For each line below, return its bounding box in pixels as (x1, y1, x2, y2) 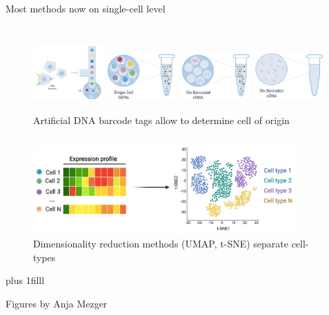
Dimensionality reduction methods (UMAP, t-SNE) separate (33, 236, 288, 251)
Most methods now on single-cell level (6, 1, 166, 15)
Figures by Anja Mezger (6, 296, 108, 311)
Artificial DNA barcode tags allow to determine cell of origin (33, 112, 290, 127)
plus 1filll (6, 273, 45, 287)
